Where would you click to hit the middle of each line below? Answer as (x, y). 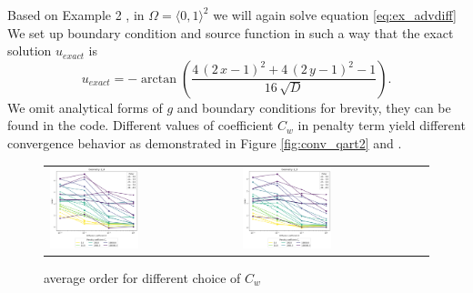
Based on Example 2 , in (76, 15)
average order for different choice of (142, 277)
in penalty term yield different (382, 125)
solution (30, 51)
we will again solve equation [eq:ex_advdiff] (335, 15)
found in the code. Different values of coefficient (141, 125)
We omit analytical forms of (85, 107)
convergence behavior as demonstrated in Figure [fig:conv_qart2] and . (205, 142)
